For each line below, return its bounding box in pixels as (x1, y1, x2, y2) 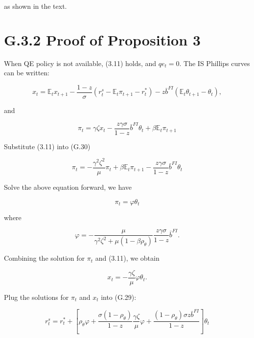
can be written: (4, 68, 49, 78)
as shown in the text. (4, 1, 67, 11)
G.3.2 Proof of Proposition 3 (4, 29, 201, 49)
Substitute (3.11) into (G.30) (4, 141, 91, 151)
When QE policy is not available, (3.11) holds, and (4, 58, 157, 68)
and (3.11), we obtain (95, 253, 160, 263)
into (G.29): (101, 292, 137, 302)
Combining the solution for (4, 253, 85, 263)
